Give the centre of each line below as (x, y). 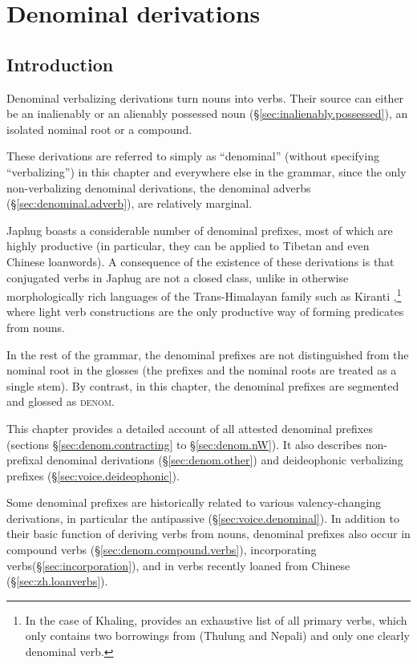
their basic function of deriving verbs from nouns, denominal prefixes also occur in (208, 534)
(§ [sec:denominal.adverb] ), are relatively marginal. (130, 203)
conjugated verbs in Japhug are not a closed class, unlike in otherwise (178, 277)
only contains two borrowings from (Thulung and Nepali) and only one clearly (217, 636)
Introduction (60, 64)
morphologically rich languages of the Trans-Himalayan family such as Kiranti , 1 (204, 295)
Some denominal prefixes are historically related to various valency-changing (194, 502)
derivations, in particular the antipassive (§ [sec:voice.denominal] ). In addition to (203, 518)
